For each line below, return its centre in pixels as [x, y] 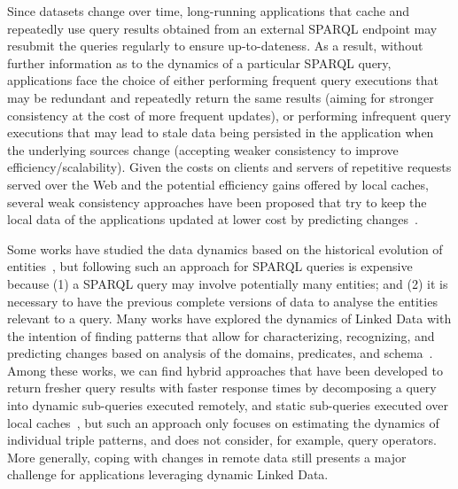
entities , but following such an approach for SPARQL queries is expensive [210, 266]
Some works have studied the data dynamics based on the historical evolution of [225, 248]
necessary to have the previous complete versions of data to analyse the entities [222, 301]
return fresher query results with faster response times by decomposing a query [222, 388]
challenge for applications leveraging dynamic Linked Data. [168, 474]
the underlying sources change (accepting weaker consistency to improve [203, 149]
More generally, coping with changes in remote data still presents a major [207, 457]
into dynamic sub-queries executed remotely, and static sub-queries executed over [228, 405]
